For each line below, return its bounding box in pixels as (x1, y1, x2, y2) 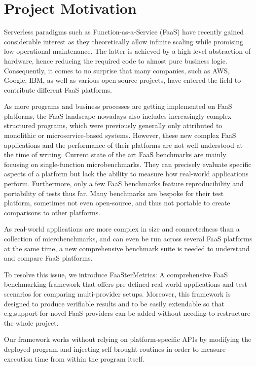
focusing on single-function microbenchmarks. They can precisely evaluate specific (4, 159, 252, 169)
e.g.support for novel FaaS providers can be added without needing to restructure (4, 308, 251, 318)
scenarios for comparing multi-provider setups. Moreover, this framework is (4, 288, 231, 299)
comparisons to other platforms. (4, 207, 101, 217)
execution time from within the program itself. (4, 353, 145, 364)
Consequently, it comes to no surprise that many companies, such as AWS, (4, 65, 230, 75)
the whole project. (4, 317, 59, 328)
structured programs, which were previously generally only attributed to (4, 120, 222, 131)
